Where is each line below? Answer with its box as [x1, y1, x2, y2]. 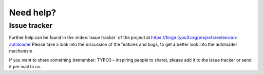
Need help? [9, 7, 56, 18]
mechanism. [9, 48, 34, 54]
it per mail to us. [9, 63, 41, 69]
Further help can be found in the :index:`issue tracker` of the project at [9, 35, 150, 40]
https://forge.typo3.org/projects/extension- [151, 35, 238, 40]
